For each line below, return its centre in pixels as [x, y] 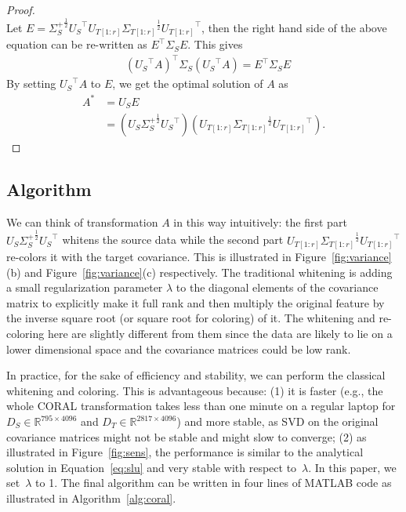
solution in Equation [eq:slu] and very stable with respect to [152, 467]
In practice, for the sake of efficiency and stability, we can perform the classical [196, 375]
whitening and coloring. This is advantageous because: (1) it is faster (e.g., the [195, 390]
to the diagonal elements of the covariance [277, 287]
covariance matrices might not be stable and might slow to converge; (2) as [187, 436]
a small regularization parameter [85, 287]
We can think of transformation [82, 222]
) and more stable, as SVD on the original [277, 421]
